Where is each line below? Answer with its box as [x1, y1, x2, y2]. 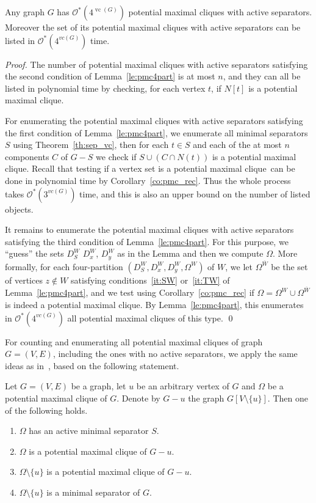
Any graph [5, 6, 45, 18]
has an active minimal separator [29, 424, 149, 437]
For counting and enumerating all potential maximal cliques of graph [5, 335, 263, 348]
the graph [188, 392, 224, 405]
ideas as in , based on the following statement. [5, 359, 179, 372]
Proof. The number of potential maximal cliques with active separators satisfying [5, 57, 308, 70]
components [5, 150, 49, 163]
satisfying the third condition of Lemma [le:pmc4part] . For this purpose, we [5, 235, 289, 248]
